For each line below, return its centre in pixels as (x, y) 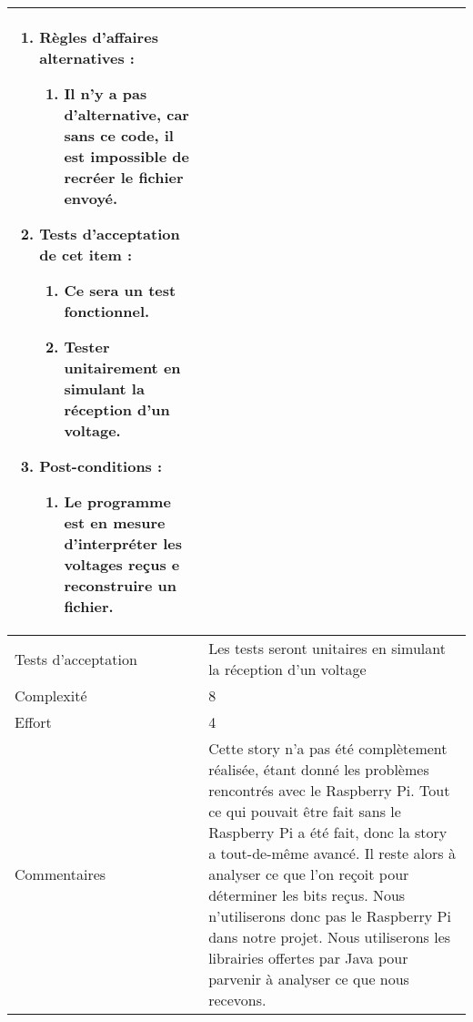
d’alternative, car (126, 114)
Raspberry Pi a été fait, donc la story (328, 832)
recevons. (237, 1000)
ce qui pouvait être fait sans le (305, 811)
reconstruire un (120, 585)
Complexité (51, 695)
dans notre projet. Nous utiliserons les (330, 937)
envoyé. (91, 198)
